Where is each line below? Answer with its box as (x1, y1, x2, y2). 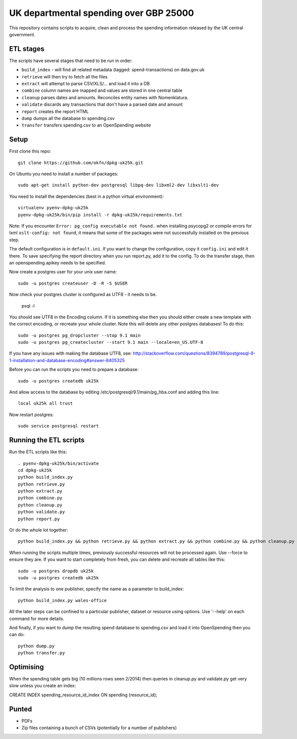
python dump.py (18, 643, 55, 649)
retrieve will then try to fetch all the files (21, 73, 108, 79)
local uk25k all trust (18, 401, 73, 406)
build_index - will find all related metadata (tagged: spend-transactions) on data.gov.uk (21, 67, 205, 73)
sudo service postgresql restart (18, 423, 99, 429)
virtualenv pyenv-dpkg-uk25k (18, 205, 89, 211)
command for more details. (9, 616, 64, 621)
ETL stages (9, 45, 45, 53)
